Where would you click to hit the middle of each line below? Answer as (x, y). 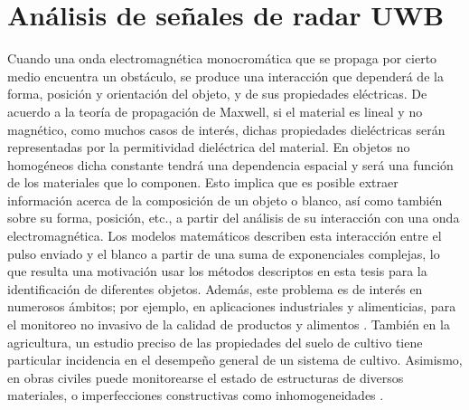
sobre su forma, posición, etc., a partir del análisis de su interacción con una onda (234, 218)
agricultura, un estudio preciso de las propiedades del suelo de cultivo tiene (215, 342)
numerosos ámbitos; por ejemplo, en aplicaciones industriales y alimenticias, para (232, 306)
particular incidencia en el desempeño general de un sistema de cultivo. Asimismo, (235, 360)
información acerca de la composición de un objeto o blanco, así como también (225, 200)
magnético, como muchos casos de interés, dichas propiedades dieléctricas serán (226, 129)
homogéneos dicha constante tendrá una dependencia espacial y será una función (230, 164)
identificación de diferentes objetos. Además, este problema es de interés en (215, 288)
